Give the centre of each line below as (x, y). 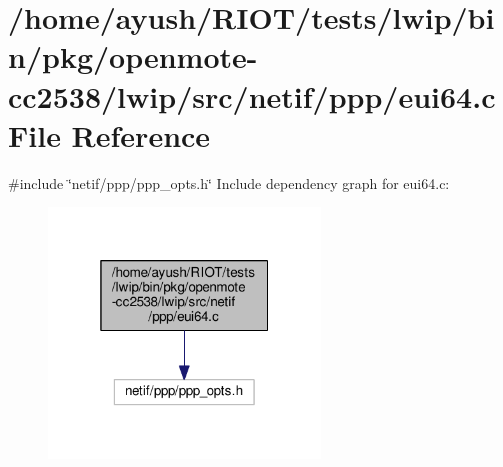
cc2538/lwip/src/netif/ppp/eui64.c (252, 95)
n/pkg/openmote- (133, 56)
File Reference (109, 134)
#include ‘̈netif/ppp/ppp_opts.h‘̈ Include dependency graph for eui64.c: (229, 182)
